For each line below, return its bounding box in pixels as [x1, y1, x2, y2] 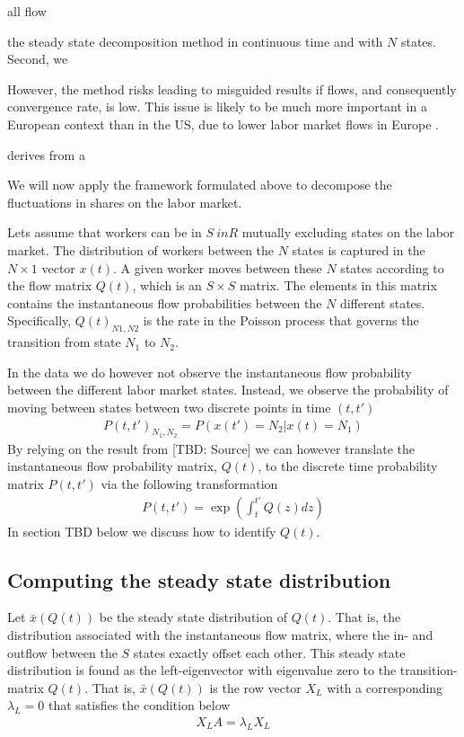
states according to [340, 258, 444, 277]
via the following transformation [101, 474, 278, 493]
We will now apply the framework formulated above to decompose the [7, 175, 392, 194]
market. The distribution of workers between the [7, 240, 275, 259]
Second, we [7, 49, 68, 68]
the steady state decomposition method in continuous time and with [7, 31, 383, 50]
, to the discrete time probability [258, 457, 438, 475]
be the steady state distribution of [99, 608, 287, 626]
